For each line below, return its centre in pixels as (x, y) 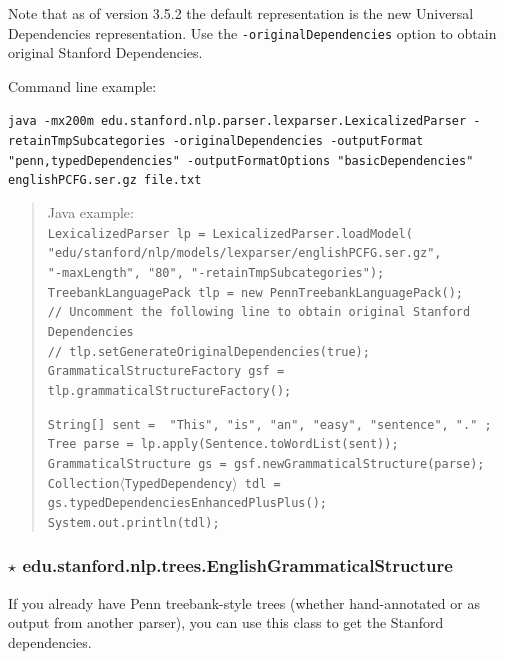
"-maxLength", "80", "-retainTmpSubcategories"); (216, 272)
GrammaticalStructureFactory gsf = (166, 371)
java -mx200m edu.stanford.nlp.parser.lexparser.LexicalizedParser (237, 121)
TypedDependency (178, 483)
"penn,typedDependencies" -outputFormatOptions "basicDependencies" (241, 160)
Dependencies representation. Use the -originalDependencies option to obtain (252, 32)
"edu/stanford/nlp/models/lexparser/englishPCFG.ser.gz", (244, 253)
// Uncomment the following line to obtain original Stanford (259, 312)
